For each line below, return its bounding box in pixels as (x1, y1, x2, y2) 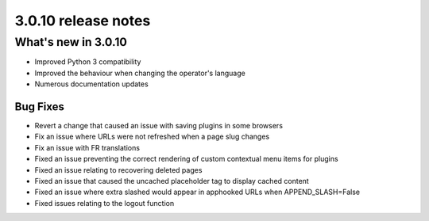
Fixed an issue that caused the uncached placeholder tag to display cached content (34, 177, 309, 186)
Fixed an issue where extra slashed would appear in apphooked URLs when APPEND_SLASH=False (34, 187, 361, 197)
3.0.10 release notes (14, 12, 151, 29)
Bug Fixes (14, 100, 65, 113)
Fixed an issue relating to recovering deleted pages (34, 165, 203, 174)
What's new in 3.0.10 (14, 35, 127, 49)
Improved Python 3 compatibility (34, 57, 141, 67)
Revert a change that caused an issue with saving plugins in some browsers (34, 121, 284, 131)
